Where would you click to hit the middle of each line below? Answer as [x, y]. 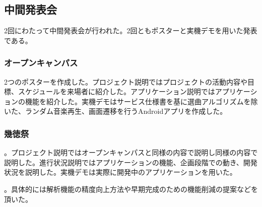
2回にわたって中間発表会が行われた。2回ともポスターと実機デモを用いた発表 [131, 30]
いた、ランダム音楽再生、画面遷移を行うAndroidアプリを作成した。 [116, 111]
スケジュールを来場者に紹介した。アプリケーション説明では [116, 91]
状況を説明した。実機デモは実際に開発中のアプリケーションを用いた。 [120, 172]
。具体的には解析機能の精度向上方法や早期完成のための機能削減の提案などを [131, 189]
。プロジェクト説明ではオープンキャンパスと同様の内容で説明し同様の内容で [131, 152]
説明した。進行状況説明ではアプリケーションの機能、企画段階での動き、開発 [131, 162]
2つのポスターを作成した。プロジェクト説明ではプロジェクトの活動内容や [126, 81]
